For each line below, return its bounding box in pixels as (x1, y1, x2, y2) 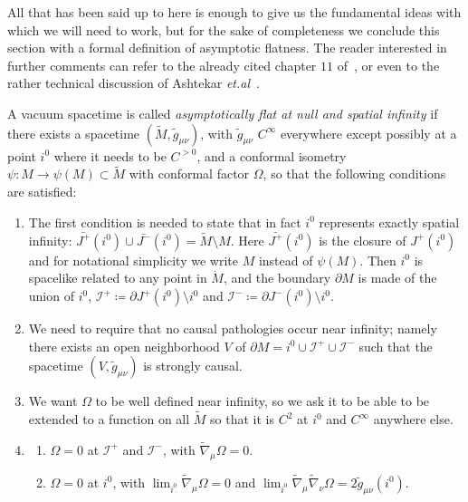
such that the (358, 336, 433, 355)
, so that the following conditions (263, 164, 446, 183)
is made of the (358, 268, 437, 287)
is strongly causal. (143, 356, 243, 375)
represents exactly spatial (319, 212, 460, 231)
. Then (359, 250, 396, 269)
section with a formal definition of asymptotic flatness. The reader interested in (7, 38, 447, 57)
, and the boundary (223, 268, 331, 287)
